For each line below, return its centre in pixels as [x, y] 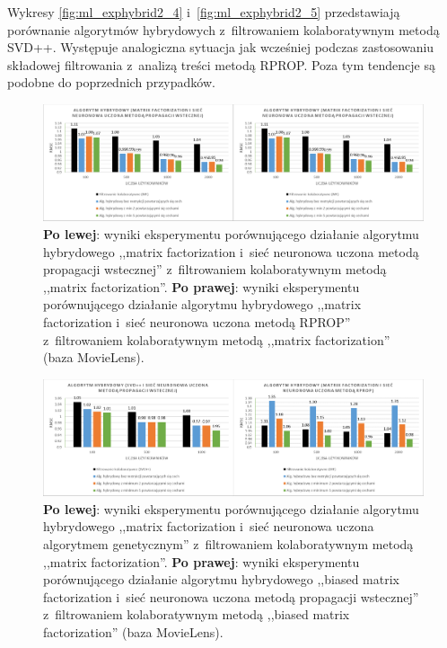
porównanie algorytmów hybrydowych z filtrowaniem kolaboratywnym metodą [223, 29]
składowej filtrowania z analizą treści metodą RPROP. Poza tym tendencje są [221, 64]
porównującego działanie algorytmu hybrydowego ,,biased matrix [221, 579]
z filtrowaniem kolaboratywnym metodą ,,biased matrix [197, 614]
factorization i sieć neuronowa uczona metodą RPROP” [197, 321]
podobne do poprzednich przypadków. [111, 82]
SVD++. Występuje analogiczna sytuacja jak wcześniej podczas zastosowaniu [221, 47]
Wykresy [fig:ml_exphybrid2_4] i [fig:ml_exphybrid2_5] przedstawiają [204, 12]
